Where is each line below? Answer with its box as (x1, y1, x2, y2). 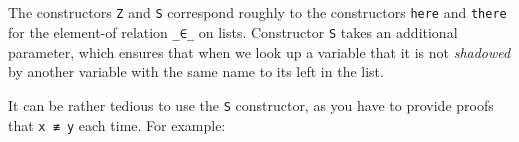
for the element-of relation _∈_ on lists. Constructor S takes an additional (8, 22, 458, 43)
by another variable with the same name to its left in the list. (8, 61, 384, 82)
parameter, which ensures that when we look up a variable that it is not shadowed (8, 41, 511, 62)
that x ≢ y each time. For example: (8, 114, 226, 135)
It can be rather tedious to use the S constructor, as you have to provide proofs (8, 94, 494, 115)
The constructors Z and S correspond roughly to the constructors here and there (8, 2, 507, 23)
